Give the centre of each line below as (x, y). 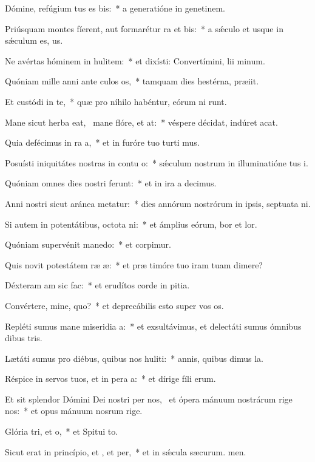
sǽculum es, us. (34, 40)
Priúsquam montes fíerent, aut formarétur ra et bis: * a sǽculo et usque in (144, 28)
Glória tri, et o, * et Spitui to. (62, 431)
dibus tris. (24, 338)
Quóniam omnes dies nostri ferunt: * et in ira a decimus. (111, 183)
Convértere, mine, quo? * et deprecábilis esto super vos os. (114, 305)
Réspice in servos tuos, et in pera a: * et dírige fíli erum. (110, 379)
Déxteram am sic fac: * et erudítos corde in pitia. (97, 285)
